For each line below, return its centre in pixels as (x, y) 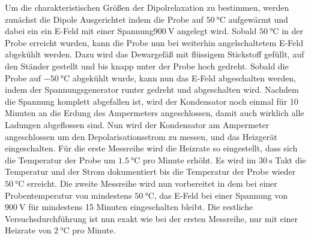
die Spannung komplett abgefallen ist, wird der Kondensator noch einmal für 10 (152, 101)
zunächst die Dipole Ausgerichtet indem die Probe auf (104, 19)
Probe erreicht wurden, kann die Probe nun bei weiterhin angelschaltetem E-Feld (154, 42)
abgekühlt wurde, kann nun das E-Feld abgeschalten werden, (184, 78)
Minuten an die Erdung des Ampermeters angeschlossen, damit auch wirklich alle (155, 113)
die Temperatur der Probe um (60, 160)
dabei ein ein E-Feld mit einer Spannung (79, 31)
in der (292, 31)
